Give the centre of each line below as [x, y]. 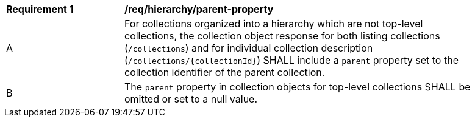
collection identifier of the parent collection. [225, 72]
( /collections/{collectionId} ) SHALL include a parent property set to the [291, 60]
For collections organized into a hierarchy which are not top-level [274, 24]
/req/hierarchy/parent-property [199, 9]
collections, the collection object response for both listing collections [282, 36]
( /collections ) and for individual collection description [249, 48]
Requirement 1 [40, 9]
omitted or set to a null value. [191, 99]
